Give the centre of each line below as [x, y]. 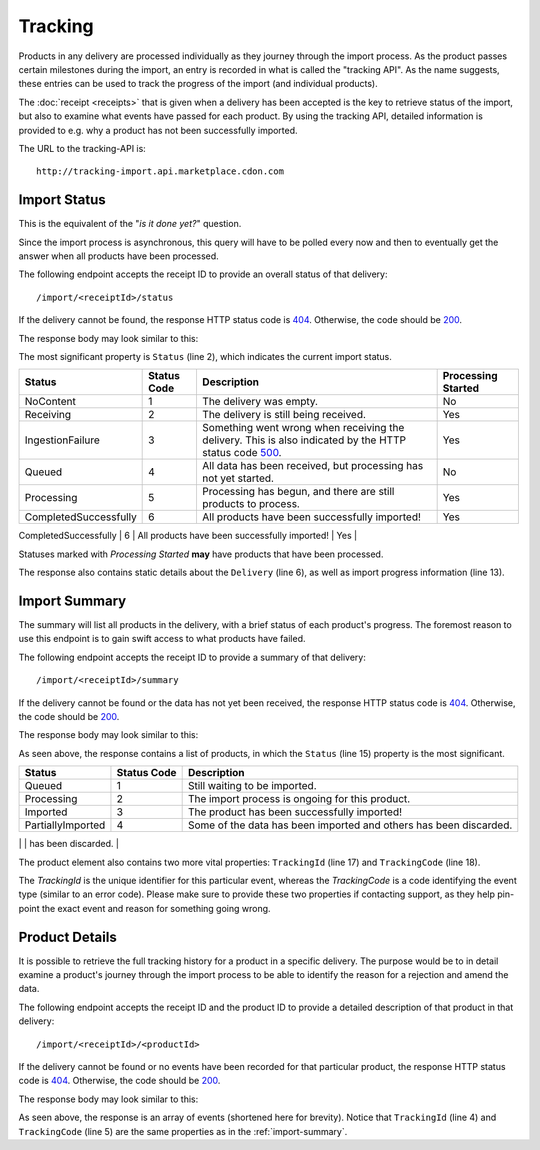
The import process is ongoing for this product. [299, 799]
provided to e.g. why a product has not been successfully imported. [158, 130]
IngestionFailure [62, 440]
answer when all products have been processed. [118, 256]
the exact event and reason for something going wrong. [156, 908]
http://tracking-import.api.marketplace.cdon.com [160, 171]
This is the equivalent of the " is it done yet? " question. [130, 224]
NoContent [50, 402]
